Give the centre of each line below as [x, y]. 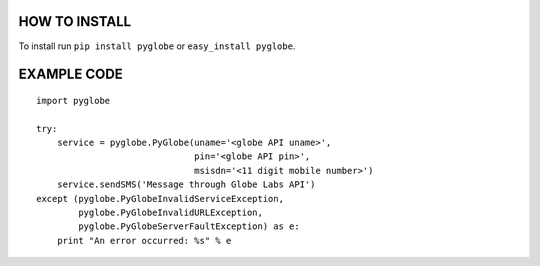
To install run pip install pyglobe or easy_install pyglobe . [157, 46]
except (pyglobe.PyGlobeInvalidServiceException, [160, 198]
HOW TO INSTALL [75, 21]
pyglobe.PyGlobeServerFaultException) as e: [189, 226]
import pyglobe [73, 100]
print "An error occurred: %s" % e [144, 240]
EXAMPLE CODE [71, 74]
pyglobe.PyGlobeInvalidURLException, [171, 213]
